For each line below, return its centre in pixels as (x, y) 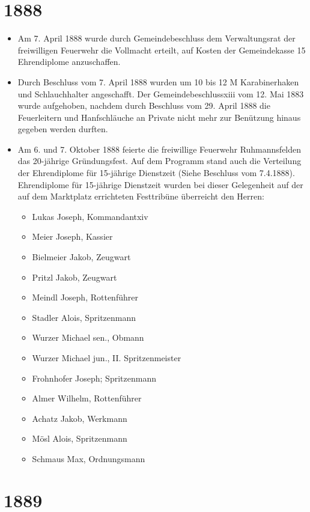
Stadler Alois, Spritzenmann (84, 317)
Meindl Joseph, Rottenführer (85, 297)
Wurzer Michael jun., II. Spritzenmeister (107, 358)
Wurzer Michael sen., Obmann (88, 337)
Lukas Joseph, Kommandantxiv (90, 216)
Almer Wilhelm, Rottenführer (87, 398)
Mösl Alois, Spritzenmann (80, 438)
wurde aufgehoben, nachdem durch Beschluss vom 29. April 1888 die (144, 105)
